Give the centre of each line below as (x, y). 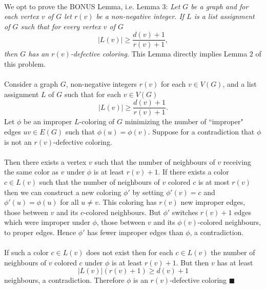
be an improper (48, 121)
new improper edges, (213, 202)
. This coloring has (127, 202)
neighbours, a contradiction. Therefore (64, 280)
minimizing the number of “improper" (184, 121)
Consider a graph (31, 84)
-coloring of (97, 121)
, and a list (240, 84)
